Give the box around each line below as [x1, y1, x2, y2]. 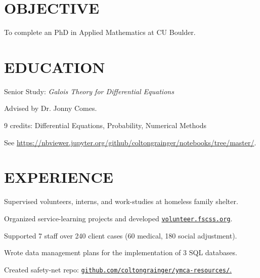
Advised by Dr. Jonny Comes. [4, 103, 97, 113]
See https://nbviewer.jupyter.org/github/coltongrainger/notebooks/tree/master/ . [4, 137, 256, 147]
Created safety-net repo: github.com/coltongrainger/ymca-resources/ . [4, 264, 232, 274]
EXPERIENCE [4, 167, 113, 187]
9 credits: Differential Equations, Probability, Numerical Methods [4, 120, 207, 131]
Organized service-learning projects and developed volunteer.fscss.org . [4, 213, 233, 223]
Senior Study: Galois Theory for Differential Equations [4, 86, 174, 96]
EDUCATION [4, 56, 105, 77]
